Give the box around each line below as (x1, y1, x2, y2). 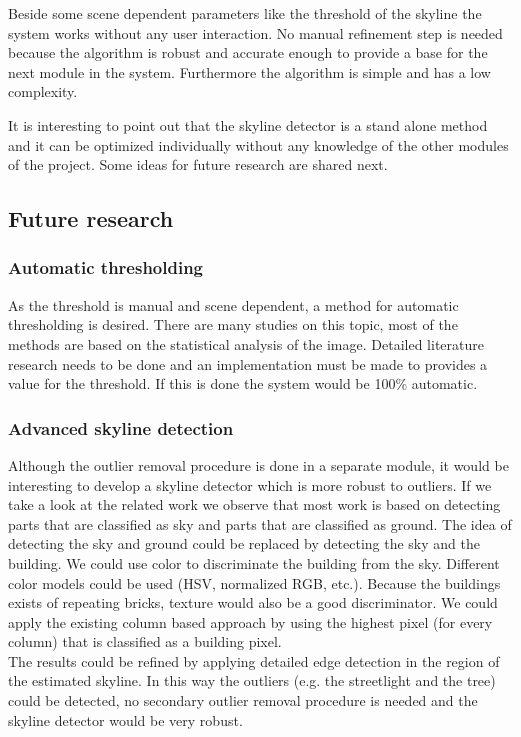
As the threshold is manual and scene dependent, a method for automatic (8, 294, 459, 315)
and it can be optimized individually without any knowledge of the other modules (8, 134, 509, 155)
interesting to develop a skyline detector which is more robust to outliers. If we (8, 474, 492, 495)
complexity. (8, 81, 78, 102)
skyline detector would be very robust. (8, 709, 243, 730)
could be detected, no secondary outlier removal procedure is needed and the (8, 690, 478, 711)
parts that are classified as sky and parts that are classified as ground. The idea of (8, 513, 512, 534)
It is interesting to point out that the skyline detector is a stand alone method (8, 114, 488, 135)
